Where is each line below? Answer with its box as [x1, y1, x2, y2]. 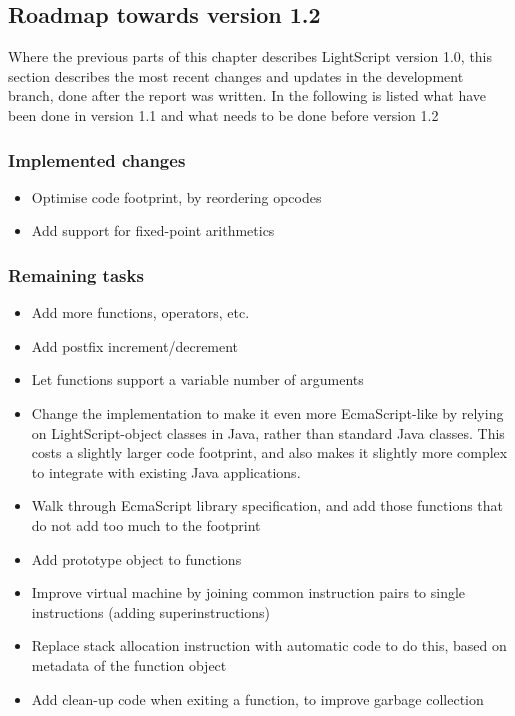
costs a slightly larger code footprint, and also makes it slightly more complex [31, 442, 508, 463]
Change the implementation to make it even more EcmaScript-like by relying [31, 402, 504, 423]
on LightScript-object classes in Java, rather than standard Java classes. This [31, 422, 505, 443]
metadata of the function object [31, 654, 227, 675]
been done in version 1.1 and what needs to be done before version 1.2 [8, 104, 439, 125]
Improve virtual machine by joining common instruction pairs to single [31, 582, 466, 603]
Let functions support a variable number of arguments [31, 369, 364, 390]
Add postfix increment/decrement [31, 335, 239, 356]
